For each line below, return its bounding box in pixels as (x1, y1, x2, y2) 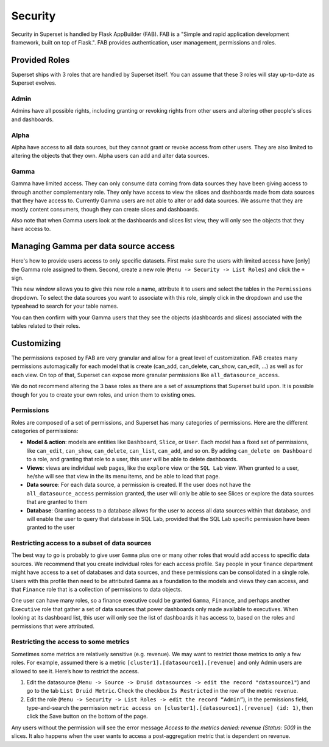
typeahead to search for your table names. (11, 302, 119, 310)
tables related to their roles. (11, 322, 80, 330)
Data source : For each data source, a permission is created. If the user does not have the (26, 481, 251, 489)
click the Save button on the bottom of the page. (26, 713, 149, 720)
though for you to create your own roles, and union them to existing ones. (11, 391, 196, 398)
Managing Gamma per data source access (11, 241, 175, 252)
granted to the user (26, 524, 75, 531)
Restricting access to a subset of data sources (11, 539, 152, 548)
